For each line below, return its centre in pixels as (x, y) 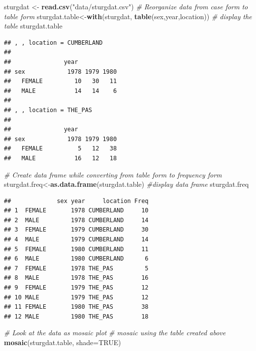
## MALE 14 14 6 (61, 91)
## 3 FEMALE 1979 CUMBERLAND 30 (76, 230)
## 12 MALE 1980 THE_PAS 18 (76, 316)
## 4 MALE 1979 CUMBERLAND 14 (76, 240)
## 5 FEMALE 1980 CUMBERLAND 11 (76, 249)
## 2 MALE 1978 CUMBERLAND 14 (76, 220)
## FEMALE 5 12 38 (61, 149)
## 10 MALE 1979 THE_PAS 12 (76, 297)
